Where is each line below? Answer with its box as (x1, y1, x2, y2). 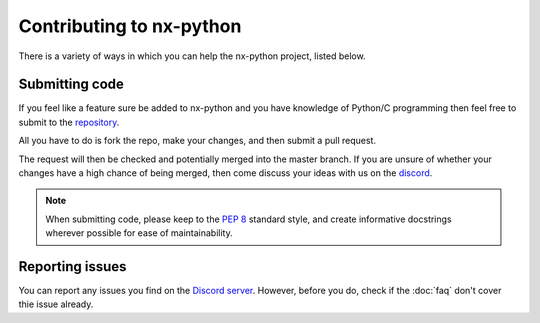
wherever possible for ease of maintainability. (45, 227, 234, 239)
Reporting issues (18, 258, 127, 275)
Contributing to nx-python (18, 15, 242, 37)
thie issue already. (18, 298, 94, 310)
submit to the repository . (18, 116, 120, 128)
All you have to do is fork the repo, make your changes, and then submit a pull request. (18, 135, 377, 147)
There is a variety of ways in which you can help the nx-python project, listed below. (18, 50, 366, 62)
